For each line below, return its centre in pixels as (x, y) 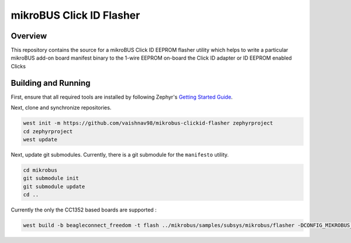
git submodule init (51, 178)
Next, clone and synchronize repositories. (61, 107)
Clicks (18, 66)
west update (40, 139)
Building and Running (51, 83)
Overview (29, 36)
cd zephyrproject (48, 131)
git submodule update (54, 186)
